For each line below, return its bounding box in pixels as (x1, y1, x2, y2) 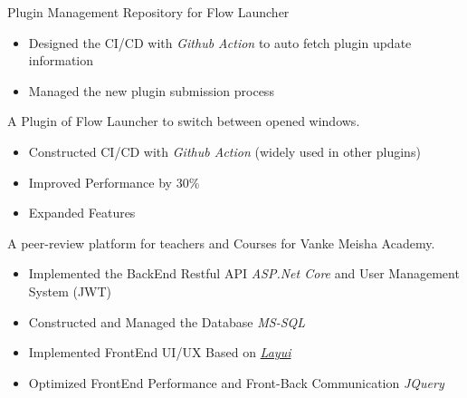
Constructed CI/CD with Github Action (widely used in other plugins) (28, 141, 421, 160)
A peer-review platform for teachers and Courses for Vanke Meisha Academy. (7, 233, 435, 252)
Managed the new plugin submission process (28, 81, 274, 100)
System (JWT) (28, 281, 112, 300)
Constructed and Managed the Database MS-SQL (28, 312, 306, 331)
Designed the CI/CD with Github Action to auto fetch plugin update (28, 33, 412, 52)
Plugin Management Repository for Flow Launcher (7, 3, 290, 21)
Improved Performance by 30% (28, 172, 200, 191)
